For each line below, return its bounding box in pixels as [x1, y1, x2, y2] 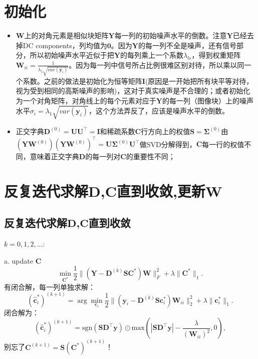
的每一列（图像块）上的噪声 [162, 95, 253, 105]
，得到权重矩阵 [191, 50, 241, 60]
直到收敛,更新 [116, 180, 205, 201]
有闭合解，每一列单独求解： [4, 281, 95, 292]
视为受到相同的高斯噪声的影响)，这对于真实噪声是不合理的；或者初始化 [16, 85, 250, 96]
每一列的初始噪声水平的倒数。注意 [114, 30, 227, 41]
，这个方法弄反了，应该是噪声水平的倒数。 [88, 105, 229, 116]
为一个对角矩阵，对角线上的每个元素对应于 [16, 95, 156, 105]
